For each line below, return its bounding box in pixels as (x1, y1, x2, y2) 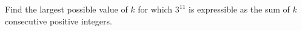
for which (138, 3, 173, 15)
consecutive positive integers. (5, 14, 112, 27)
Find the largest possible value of (5, 3, 128, 15)
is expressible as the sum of (189, 3, 290, 15)
